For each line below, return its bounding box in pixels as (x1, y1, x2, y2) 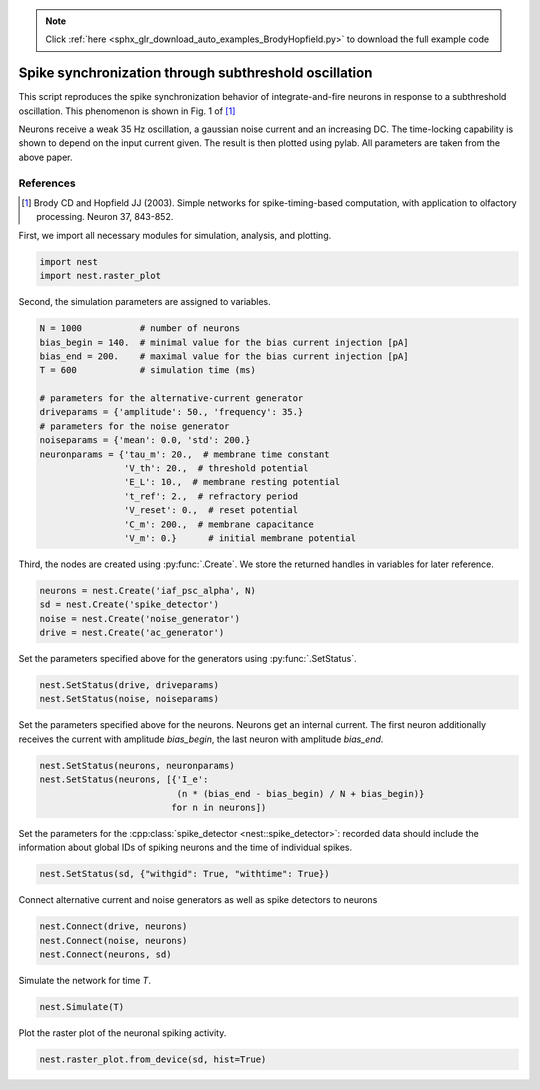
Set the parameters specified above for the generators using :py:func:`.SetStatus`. (18, 653, 357, 665)
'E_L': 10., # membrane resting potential (123, 476, 341, 488)
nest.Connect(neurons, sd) (39, 949, 172, 960)
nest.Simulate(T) (39, 1001, 125, 1013)
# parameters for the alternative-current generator (39, 393, 304, 404)
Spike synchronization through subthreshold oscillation (18, 65, 373, 82)
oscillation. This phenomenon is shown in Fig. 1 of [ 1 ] (18, 105, 236, 117)
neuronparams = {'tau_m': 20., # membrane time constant (39, 448, 330, 460)
